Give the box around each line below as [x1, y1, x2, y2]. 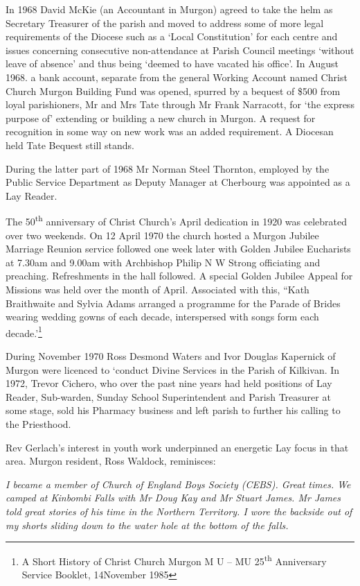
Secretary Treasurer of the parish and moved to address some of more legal [6, 15, 324, 30]
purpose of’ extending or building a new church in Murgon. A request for [6, 110, 316, 125]
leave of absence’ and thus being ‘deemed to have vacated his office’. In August [6, 56, 339, 71]
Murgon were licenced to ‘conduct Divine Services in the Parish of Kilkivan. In [6, 362, 340, 377]
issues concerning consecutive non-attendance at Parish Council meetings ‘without [6, 42, 354, 57]
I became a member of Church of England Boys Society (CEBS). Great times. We [6, 476, 351, 491]
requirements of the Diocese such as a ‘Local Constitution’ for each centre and [6, 29, 338, 44]
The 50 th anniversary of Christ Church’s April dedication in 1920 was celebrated [6, 212, 348, 228]
